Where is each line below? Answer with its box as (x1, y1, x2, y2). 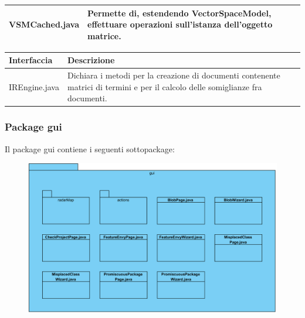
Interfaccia (9, 54, 53, 66)
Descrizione (67, 54, 115, 66)
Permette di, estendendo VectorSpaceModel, (87, 6, 272, 19)
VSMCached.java (9, 18, 80, 30)
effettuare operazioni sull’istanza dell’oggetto (87, 18, 273, 30)
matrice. (87, 29, 121, 42)
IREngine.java (9, 80, 59, 93)
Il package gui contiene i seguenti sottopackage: (5, 142, 175, 155)
